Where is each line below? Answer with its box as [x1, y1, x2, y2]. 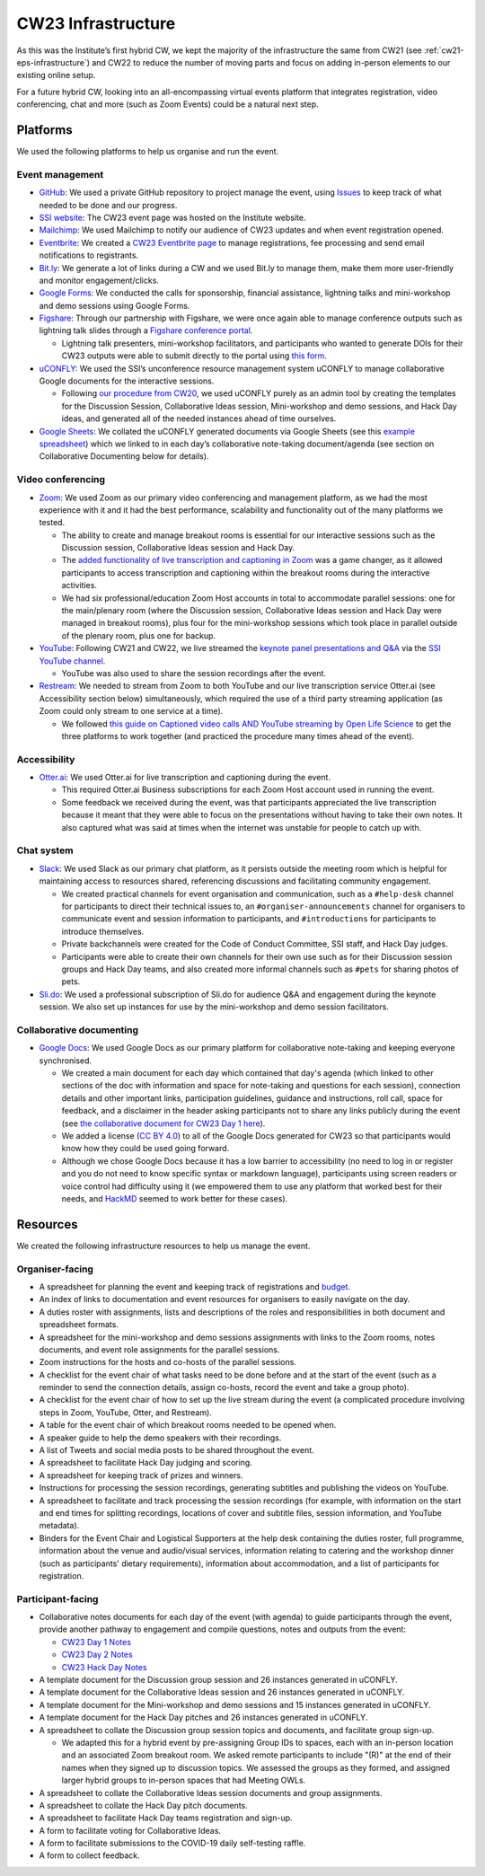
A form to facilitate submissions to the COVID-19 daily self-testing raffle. [39, 1837, 306, 1849]
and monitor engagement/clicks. [39, 275, 159, 286]
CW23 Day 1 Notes [61, 1636, 132, 1647]
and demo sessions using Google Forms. [39, 300, 190, 311]
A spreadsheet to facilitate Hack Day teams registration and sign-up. [39, 1812, 293, 1823]
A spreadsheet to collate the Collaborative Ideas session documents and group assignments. [39, 1787, 383, 1798]
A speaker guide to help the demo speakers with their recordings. [39, 1432, 282, 1443]
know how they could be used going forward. [61, 1143, 230, 1154]
